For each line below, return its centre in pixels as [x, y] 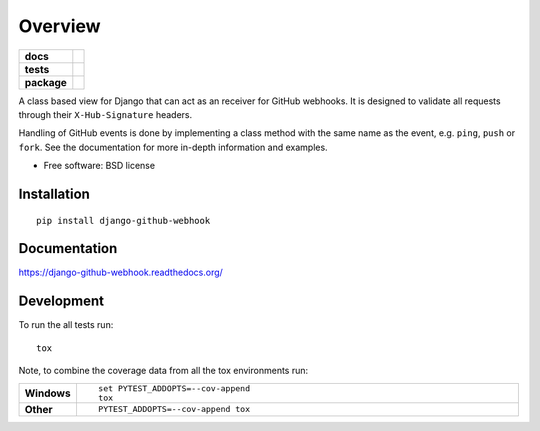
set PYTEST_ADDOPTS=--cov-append [174, 388]
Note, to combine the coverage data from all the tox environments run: [163, 371]
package [45, 82]
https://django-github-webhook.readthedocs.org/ [121, 272]
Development [61, 301]
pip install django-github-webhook [123, 220]
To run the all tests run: [66, 325]
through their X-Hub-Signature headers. [105, 114]
